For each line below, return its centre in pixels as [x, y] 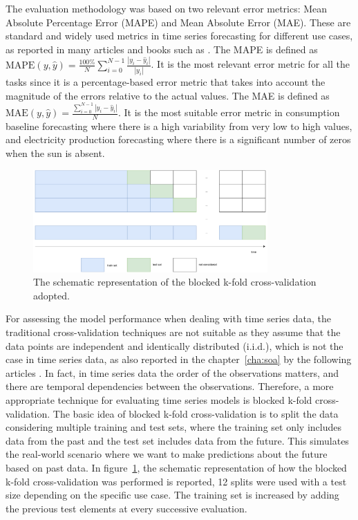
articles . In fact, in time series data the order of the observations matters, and [172, 372]
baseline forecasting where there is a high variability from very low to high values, [179, 126]
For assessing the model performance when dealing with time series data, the [168, 318]
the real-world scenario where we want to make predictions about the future [167, 454]
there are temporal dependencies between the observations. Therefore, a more [170, 386]
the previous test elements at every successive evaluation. [126, 508]
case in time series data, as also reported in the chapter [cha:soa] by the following [179, 359]
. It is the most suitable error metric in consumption [229, 112]
